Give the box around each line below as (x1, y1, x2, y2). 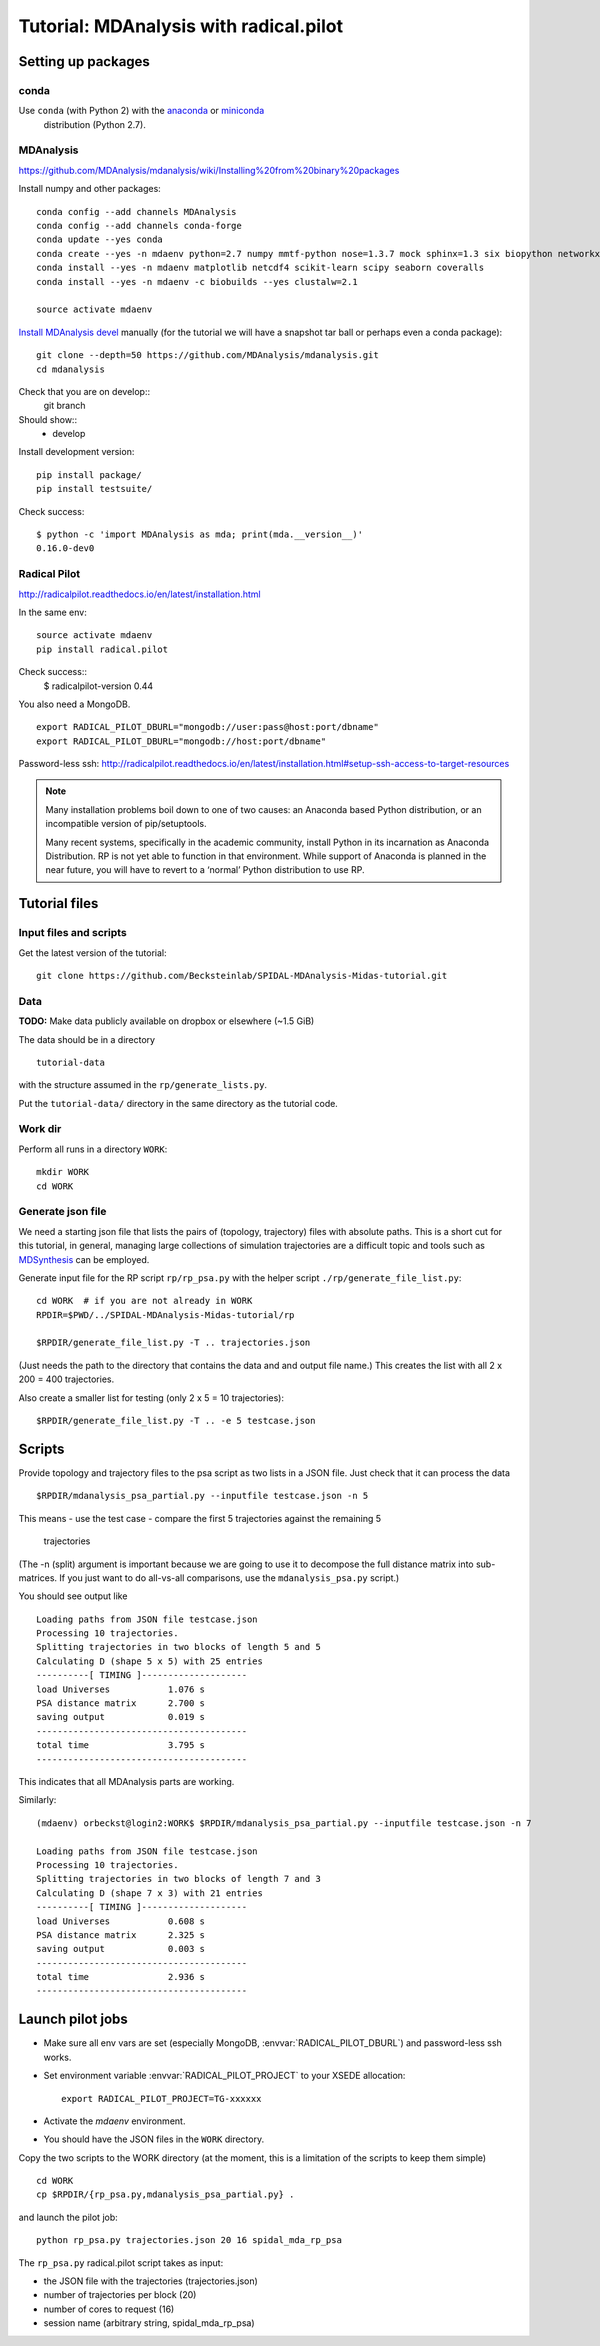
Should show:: (18, 413, 78, 425)
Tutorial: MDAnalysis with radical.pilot (18, 15, 344, 37)
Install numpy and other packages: (18, 183, 162, 195)
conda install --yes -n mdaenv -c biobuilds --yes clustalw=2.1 (36, 276, 359, 287)
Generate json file (18, 1205, 107, 1219)
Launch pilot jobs (18, 2011, 129, 2028)
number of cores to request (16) (43, 2303, 175, 2315)
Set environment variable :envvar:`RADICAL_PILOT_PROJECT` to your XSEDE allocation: (43, 2070, 406, 2082)
